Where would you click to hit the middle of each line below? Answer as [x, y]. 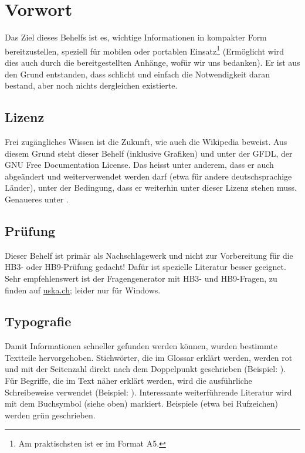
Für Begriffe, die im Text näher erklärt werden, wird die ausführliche [128, 381]
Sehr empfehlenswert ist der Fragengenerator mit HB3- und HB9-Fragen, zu [141, 278]
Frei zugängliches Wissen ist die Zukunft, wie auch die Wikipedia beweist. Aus [146, 141]
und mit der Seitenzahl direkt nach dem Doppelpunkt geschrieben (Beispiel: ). [145, 369]
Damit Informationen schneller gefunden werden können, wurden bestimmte [141, 346]
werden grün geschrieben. [50, 415]
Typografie [38, 321]
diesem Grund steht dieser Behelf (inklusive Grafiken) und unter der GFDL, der [149, 153]
